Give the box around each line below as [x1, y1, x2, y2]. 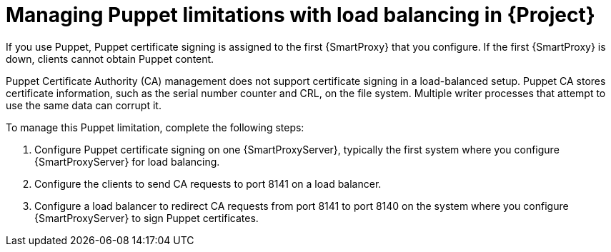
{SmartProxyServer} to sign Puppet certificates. [34, 211, 259, 224]
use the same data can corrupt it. [6, 99, 162, 111]
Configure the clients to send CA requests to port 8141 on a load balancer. [34, 177, 382, 190]
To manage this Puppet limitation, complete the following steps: [6, 121, 304, 133]
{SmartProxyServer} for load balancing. [34, 155, 220, 168]
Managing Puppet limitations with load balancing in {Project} [6, 3, 595, 27]
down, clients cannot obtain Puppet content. [6, 52, 214, 65]
